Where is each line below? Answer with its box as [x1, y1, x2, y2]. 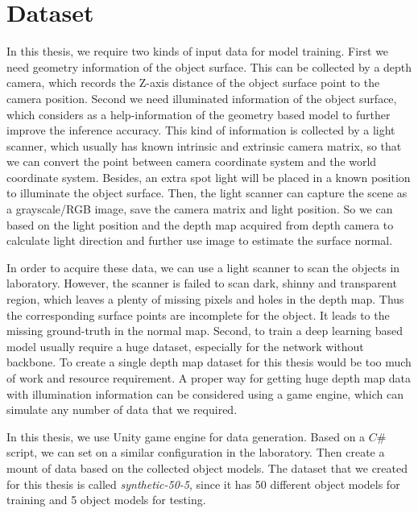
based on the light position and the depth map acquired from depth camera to [6, 216, 394, 233]
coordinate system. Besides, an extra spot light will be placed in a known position [6, 168, 411, 185]
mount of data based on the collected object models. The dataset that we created [6, 459, 408, 476]
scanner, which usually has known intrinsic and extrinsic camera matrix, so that [6, 137, 402, 154]
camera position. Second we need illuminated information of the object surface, [6, 89, 397, 106]
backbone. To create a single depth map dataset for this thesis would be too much [6, 354, 412, 370]
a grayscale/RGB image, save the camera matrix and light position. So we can [6, 201, 393, 217]
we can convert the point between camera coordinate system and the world [6, 153, 377, 170]
